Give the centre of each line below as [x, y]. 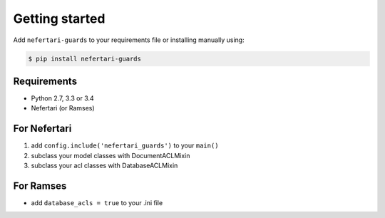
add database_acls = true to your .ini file [97, 203]
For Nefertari [42, 129]
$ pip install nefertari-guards [85, 58]
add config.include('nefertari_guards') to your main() [125, 145]
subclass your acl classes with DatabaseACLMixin [104, 166]
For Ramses [40, 186]
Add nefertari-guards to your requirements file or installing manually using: [129, 40]
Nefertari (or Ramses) [63, 108]
